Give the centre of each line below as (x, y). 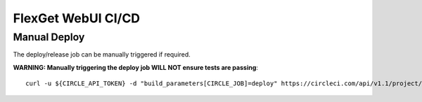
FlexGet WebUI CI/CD (77, 18)
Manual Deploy (49, 37)
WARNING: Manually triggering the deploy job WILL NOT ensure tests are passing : (135, 67)
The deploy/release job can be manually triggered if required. (102, 54)
